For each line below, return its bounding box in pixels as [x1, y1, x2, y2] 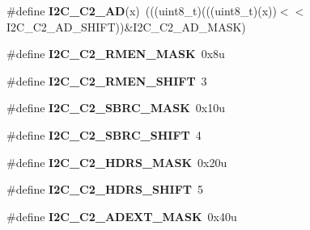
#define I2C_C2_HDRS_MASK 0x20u [6, 153, 227, 170]
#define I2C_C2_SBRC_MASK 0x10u [6, 99, 225, 116]
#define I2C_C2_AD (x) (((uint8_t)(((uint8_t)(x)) [6, 2, 277, 19]
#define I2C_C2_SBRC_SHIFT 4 [6, 126, 202, 143]
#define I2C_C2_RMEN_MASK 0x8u [6, 45, 225, 62]
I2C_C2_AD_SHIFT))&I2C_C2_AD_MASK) [6, 18, 246, 35]
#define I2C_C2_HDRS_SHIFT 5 [6, 181, 204, 198]
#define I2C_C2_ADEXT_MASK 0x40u [6, 207, 237, 224]
